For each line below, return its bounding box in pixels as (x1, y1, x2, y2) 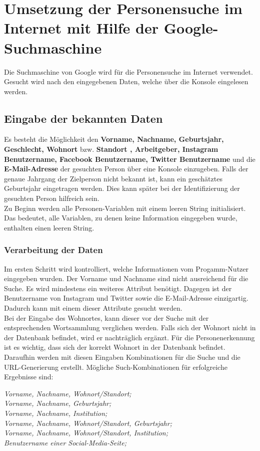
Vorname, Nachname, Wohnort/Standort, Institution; (4, 427, 168, 438)
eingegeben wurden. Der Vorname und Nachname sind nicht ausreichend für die (4, 273, 248, 284)
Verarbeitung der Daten (4, 244, 103, 256)
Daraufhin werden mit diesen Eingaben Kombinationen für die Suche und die (4, 351, 240, 362)
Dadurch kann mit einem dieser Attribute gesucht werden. (4, 303, 182, 313)
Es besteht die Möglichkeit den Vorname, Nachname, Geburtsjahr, (4, 134, 224, 144)
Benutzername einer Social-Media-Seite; (4, 437, 126, 447)
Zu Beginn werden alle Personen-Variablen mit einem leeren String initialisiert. (4, 202, 246, 213)
